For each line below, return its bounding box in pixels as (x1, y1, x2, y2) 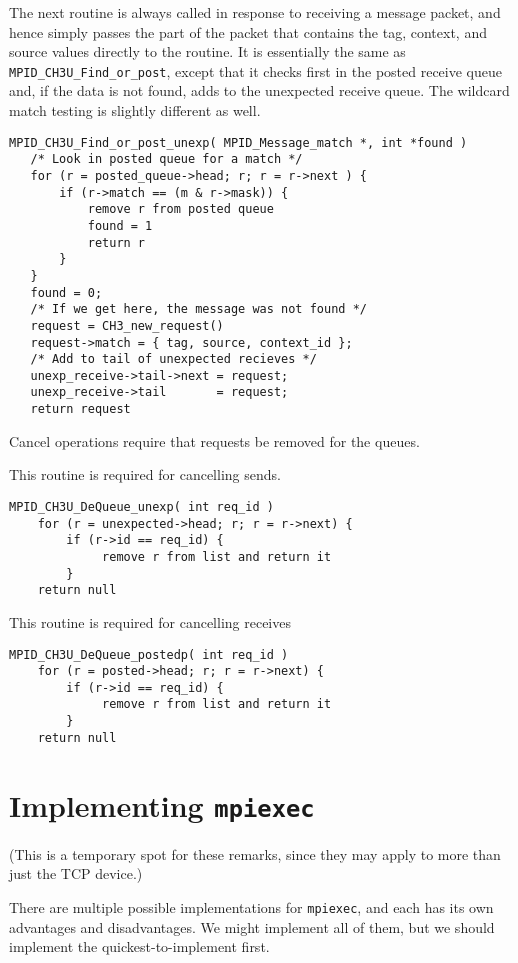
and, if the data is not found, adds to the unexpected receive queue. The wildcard (9, 80, 510, 101)
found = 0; (30, 285, 103, 300)
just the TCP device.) (9, 863, 143, 884)
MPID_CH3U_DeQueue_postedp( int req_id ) (9, 647, 289, 662)
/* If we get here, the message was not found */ (30, 302, 367, 317)
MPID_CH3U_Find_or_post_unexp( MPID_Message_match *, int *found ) (9, 135, 468, 150)
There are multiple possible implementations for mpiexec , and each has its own (9, 896, 494, 917)
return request (30, 402, 131, 417)
